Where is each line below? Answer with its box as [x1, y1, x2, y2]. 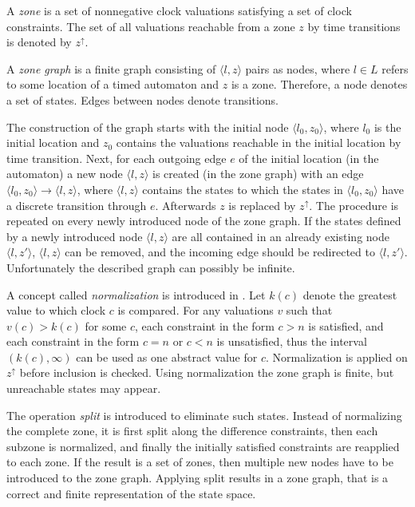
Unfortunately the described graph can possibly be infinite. [6, 259, 295, 275]
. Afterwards [155, 196, 216, 213]
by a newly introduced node [6, 228, 143, 244]
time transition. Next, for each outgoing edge [6, 149, 227, 166]
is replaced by [228, 196, 296, 213]
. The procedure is [309, 196, 399, 213]
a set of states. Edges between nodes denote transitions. [6, 91, 279, 108]
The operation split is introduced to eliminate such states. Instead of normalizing [6, 406, 402, 423]
